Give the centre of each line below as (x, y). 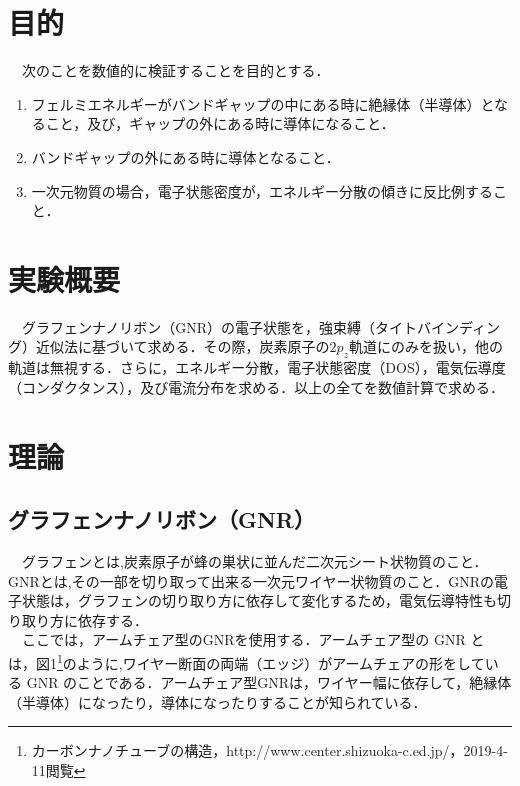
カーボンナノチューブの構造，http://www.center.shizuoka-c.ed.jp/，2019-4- (269, 750)
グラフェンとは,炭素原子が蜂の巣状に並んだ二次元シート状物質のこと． (254, 560)
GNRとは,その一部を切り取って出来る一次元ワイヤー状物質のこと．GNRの (251, 580)
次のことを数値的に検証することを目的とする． (175, 70)
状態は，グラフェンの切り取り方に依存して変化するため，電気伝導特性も (259, 600)
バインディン (459, 326)
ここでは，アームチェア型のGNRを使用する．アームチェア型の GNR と (253, 639)
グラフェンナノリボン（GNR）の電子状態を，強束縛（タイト (219, 326)
